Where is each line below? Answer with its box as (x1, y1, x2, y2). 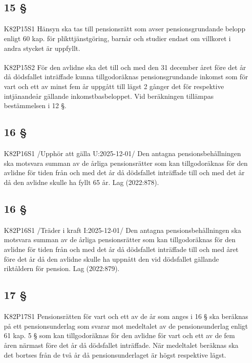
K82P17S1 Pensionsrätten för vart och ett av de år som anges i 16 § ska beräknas (4, 311, 249, 321)
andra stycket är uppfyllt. (4, 43, 81, 53)
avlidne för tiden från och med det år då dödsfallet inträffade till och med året (4, 244, 239, 254)
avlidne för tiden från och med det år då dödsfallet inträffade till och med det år (4, 167, 245, 178)
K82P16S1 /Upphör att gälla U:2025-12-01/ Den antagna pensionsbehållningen (4, 148, 241, 159)
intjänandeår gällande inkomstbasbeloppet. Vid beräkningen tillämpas (4, 91, 214, 101)
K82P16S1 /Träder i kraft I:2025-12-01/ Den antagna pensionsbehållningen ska (4, 225, 241, 235)
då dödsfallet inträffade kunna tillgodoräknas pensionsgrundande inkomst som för (4, 71, 248, 82)
